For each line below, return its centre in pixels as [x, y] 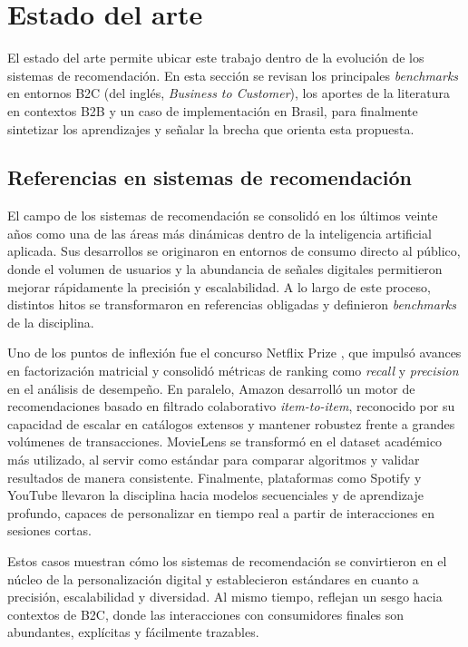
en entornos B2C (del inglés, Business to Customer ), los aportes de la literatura [229, 93]
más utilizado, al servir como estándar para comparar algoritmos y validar [214, 460]
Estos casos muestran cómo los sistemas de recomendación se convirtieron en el [227, 560]
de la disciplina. [51, 322]
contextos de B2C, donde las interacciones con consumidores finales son [206, 614]
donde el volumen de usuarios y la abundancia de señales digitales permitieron [225, 269]
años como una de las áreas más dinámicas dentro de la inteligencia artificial [219, 233]
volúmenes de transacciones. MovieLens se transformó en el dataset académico [225, 441]
